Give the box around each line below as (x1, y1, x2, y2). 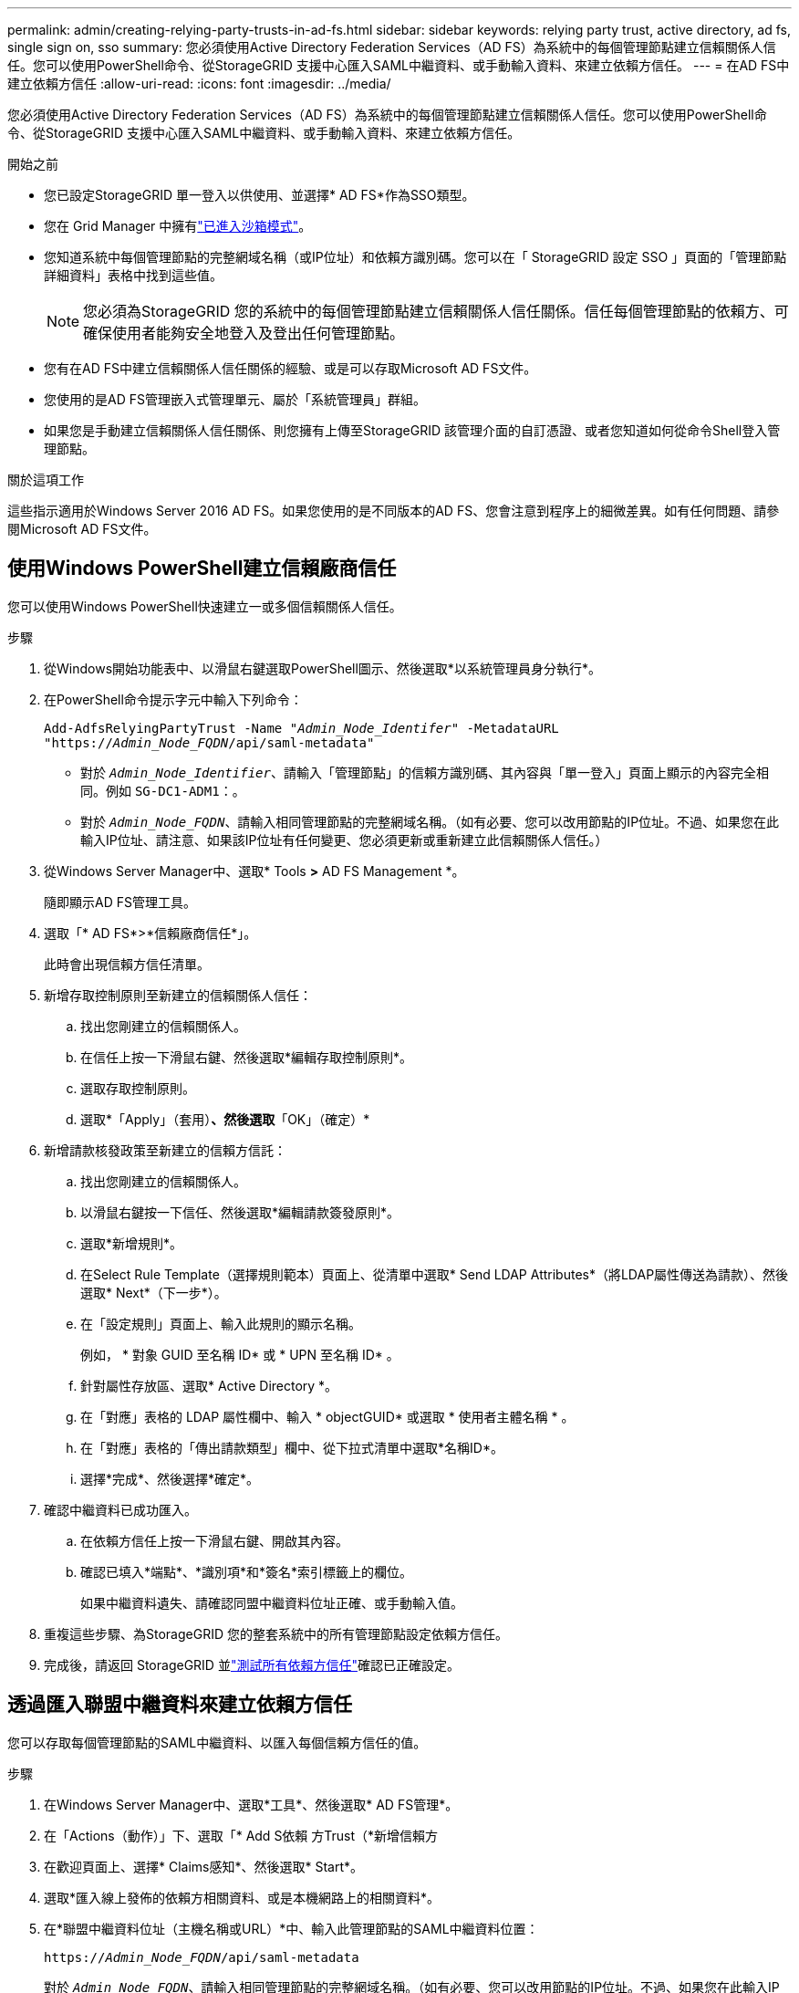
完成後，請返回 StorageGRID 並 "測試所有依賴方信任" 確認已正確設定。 (44, 1656, 460, 1673)
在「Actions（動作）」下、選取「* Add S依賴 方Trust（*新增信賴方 (44, 1827, 439, 1843)
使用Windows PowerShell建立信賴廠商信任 (7, 557, 397, 580)
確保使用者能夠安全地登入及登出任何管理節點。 (83, 324, 405, 342)
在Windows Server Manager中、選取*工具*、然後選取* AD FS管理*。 (44, 1796, 459, 1812)
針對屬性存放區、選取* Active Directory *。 (80, 1377, 338, 1393)
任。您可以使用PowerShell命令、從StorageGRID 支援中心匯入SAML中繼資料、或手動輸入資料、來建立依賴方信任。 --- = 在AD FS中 (7, 57, 790, 73)
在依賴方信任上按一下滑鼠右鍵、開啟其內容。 (80, 1532, 348, 1549)
